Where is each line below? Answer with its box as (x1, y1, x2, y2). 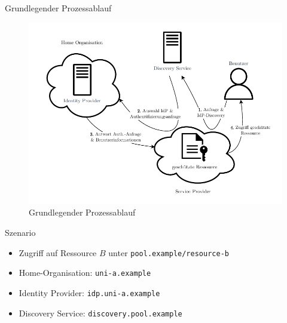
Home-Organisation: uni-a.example (19, 266, 151, 279)
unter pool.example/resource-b (108, 246, 229, 259)
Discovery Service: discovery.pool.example (19, 306, 182, 319)
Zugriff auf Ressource (19, 246, 97, 259)
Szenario (5, 226, 36, 239)
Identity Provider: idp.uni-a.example (19, 286, 160, 299)
